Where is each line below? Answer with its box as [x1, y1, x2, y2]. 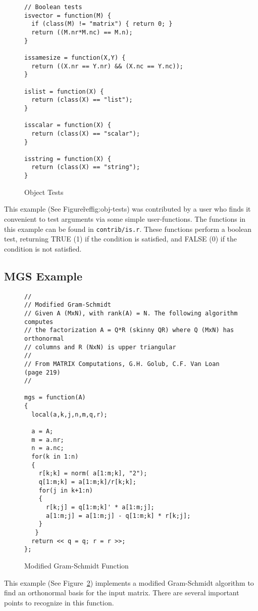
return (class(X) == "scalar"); [31, 130, 140, 137]
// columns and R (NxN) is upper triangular [24, 343, 176, 351]
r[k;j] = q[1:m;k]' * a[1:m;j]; [45, 504, 154, 511]
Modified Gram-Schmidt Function [24, 560, 129, 571]
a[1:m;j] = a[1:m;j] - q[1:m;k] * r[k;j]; [45, 512, 191, 519]
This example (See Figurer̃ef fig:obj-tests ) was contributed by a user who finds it [4, 203, 251, 214]
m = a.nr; [31, 436, 64, 443]
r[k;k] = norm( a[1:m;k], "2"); [38, 470, 147, 477]
